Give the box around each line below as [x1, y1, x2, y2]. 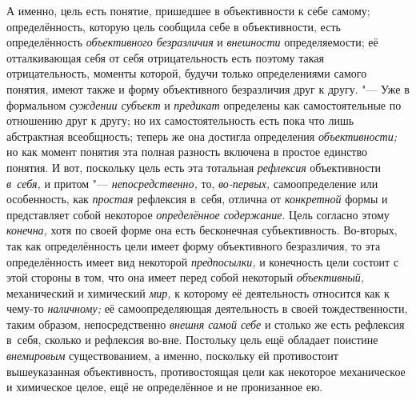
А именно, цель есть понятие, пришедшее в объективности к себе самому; [6, 2, 370, 18]
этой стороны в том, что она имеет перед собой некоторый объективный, [6, 269, 365, 286]
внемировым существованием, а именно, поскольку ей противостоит [6, 347, 338, 364]
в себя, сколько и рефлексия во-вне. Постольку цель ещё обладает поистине [6, 331, 378, 348]
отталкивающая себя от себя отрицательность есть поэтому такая [6, 49, 324, 66]
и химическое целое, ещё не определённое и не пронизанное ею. [6, 378, 323, 395]
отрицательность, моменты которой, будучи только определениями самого [6, 65, 367, 82]
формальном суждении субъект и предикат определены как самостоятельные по [6, 96, 402, 113]
